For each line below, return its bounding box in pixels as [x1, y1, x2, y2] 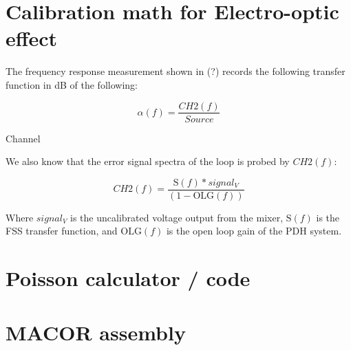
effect [6, 24, 58, 52]
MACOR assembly [6, 318, 186, 346]
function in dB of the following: [6, 77, 138, 91]
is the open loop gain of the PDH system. [166, 223, 342, 238]
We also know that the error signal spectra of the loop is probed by [6, 154, 290, 168]
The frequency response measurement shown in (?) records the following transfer [6, 64, 345, 78]
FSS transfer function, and [6, 223, 118, 238]
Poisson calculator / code [6, 264, 251, 292]
